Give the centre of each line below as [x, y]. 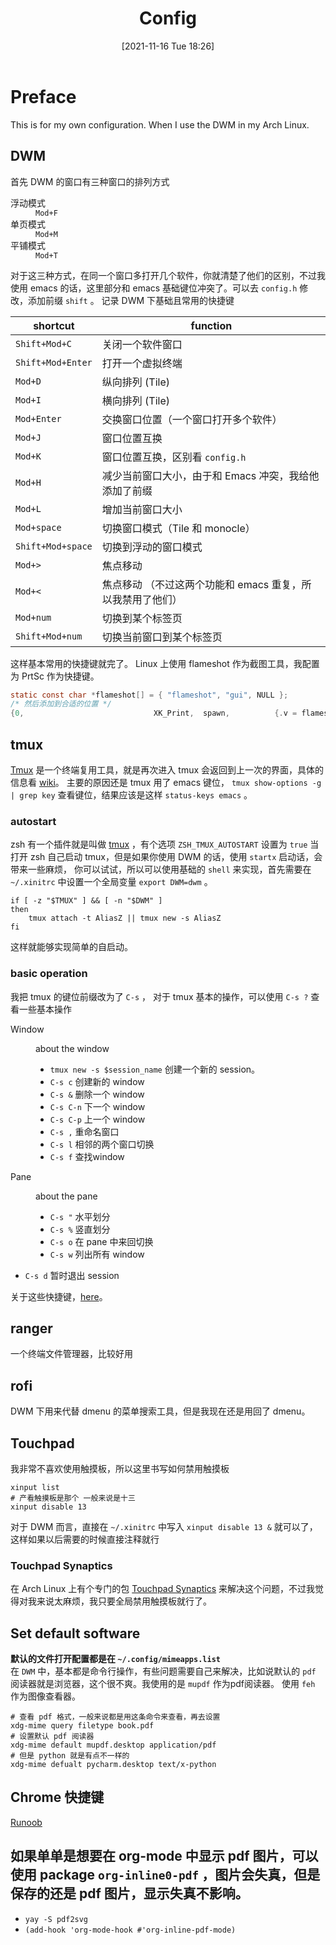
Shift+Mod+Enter [54, 362]
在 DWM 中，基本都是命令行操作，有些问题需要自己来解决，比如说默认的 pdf [163, 1671]
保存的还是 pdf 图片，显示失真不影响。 [129, 1893]
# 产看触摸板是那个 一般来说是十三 [73, 1498]
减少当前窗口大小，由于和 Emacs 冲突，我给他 [210, 475]
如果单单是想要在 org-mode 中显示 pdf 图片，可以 [164, 1856]
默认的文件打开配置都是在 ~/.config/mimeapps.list [115, 1659]
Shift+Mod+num [49, 636]
